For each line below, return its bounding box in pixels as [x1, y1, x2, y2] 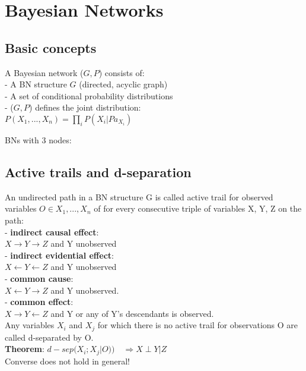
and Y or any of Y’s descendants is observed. [50, 307, 214, 319]
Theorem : [5, 342, 44, 355]
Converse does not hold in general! [5, 354, 130, 367]
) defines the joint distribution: [29, 101, 141, 114]
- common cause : [5, 272, 74, 284]
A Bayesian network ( [5, 66, 84, 78]
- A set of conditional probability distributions [5, 89, 173, 102]
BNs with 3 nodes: [5, 133, 72, 146]
